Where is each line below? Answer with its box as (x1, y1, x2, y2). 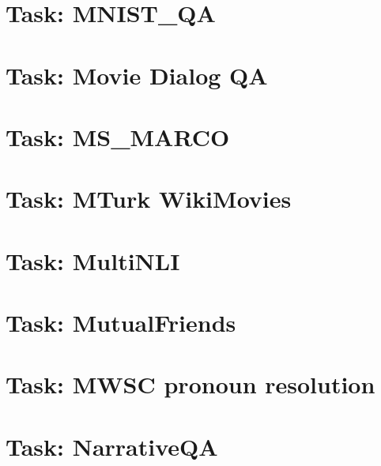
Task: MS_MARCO (6, 120, 230, 152)
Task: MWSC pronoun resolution (6, 368, 375, 400)
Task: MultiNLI (6, 244, 180, 276)
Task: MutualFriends (6, 306, 236, 339)
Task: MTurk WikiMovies (6, 182, 292, 215)
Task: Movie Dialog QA (6, 58, 268, 91)
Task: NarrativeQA (6, 430, 218, 462)
